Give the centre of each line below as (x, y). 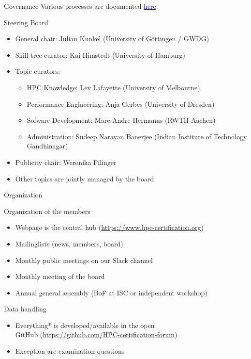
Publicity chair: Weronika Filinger (66, 162)
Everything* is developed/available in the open (85, 325)
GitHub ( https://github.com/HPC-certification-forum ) (96, 335)
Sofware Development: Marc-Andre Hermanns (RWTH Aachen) (121, 120)
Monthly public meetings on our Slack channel (84, 260)
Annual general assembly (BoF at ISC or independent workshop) (111, 292)
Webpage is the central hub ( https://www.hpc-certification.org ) (109, 227)
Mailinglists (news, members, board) (69, 243)
